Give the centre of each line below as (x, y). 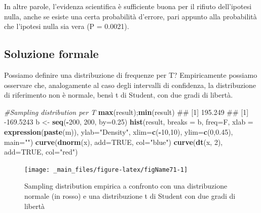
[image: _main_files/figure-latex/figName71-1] (106, 170)
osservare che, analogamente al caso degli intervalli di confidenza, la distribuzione (130, 85)
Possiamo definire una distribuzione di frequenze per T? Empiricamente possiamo (131, 74)
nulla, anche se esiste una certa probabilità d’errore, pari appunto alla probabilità (130, 16)
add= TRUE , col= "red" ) (41, 152)
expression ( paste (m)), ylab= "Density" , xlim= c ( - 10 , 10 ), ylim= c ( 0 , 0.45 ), (119, 131)
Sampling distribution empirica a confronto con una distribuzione (126, 186)
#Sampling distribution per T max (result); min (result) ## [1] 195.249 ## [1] (126, 112)
